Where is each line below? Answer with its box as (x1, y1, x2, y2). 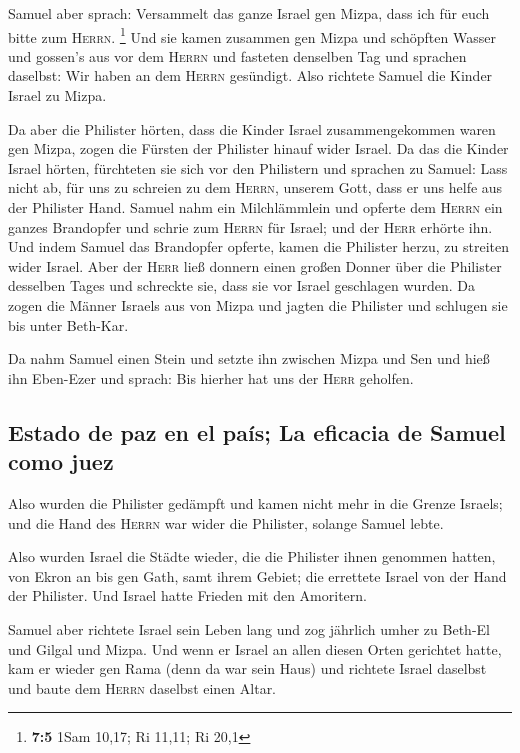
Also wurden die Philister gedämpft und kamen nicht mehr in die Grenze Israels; (8, 492, 503, 513)
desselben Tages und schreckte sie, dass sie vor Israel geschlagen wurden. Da (8, 275, 475, 296)
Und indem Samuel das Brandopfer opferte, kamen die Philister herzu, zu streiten (8, 236, 509, 257)
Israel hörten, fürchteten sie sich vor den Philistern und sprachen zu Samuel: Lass (8, 157, 508, 178)
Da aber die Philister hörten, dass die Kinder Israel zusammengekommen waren (8, 118, 496, 139)
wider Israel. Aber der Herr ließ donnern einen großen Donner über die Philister (8, 255, 502, 276)
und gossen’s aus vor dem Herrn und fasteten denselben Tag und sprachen (8, 45, 467, 66)
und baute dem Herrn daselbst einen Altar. (8, 677, 277, 698)
